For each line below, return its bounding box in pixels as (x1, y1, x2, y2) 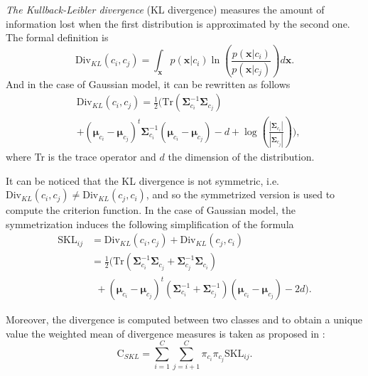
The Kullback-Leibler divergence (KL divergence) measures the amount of (6, 2, 325, 16)
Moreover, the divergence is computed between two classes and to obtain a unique (6, 312, 363, 327)
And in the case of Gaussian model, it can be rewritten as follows (6, 76, 291, 91)
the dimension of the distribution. (168, 149, 315, 164)
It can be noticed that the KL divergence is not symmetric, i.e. (6, 173, 279, 188)
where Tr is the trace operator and (6, 149, 156, 164)
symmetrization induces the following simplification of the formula (6, 216, 294, 231)
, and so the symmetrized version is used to (146, 187, 335, 202)
